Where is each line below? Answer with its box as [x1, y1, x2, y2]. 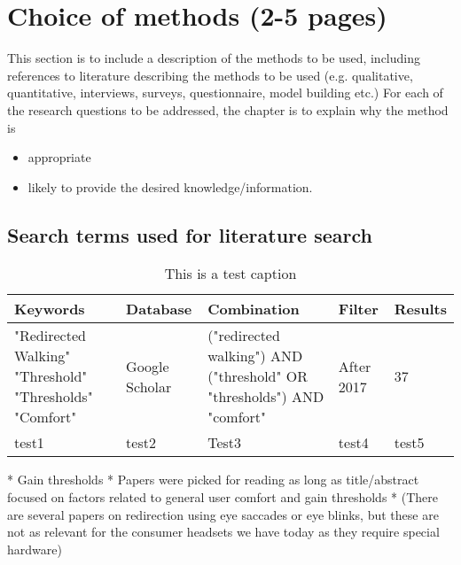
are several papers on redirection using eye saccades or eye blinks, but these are [7, 505, 439, 523]
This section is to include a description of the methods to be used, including [7, 49, 421, 67]
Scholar [126, 375, 172, 397]
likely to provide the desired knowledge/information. [27, 177, 313, 196]
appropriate [27, 148, 91, 166]
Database [126, 298, 192, 320]
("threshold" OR [207, 366, 309, 387]
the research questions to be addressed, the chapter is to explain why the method [7, 100, 449, 119]
